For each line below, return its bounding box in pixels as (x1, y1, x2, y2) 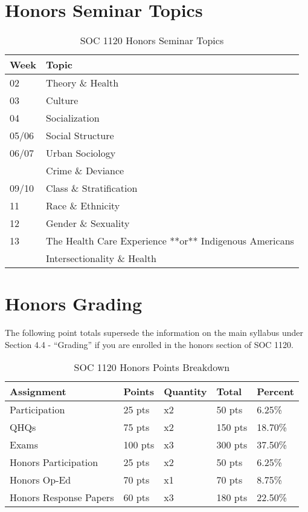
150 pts (216, 420, 248, 435)
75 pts (123, 420, 150, 435)
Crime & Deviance (46, 163, 124, 178)
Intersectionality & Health (46, 251, 156, 266)
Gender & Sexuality (46, 216, 130, 231)
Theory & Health (46, 76, 119, 90)
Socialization (46, 111, 100, 125)
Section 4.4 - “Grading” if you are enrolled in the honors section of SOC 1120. (5, 338, 294, 350)
